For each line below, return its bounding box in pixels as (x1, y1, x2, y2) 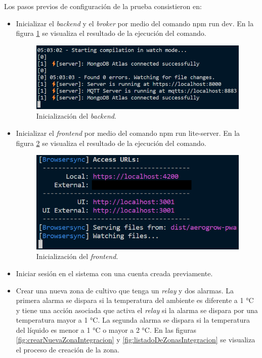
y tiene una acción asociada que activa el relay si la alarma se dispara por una (16, 304, 258, 315)
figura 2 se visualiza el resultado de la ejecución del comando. (16, 137, 206, 148)
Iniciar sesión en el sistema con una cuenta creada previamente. (16, 268, 213, 278)
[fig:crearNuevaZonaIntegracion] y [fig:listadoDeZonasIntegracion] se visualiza (16, 334, 255, 345)
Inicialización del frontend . (36, 251, 118, 262)
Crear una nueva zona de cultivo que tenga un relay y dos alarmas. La (16, 285, 234, 295)
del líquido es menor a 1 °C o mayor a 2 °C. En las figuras (16, 324, 197, 335)
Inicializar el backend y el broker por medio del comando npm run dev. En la (16, 18, 254, 28)
